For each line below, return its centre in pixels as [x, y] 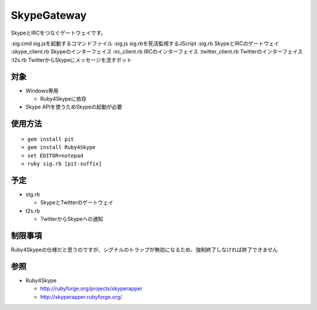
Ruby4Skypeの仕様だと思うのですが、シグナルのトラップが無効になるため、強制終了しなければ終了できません [144, 250]
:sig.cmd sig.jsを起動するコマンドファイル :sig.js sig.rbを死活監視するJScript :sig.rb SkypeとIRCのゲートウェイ [145, 43]
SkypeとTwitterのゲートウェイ [77, 203]
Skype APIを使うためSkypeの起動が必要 [74, 107]
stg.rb [33, 194]
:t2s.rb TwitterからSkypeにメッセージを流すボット [71, 60]
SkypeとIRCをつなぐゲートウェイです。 [58, 33]
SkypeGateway [49, 15]
